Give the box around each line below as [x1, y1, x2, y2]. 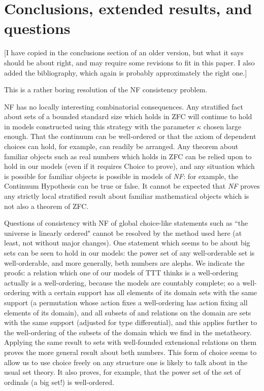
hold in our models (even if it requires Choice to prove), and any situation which [4, 161, 255, 171]
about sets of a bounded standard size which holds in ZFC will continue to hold [4, 111, 252, 122]
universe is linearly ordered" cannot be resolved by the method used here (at [4, 227, 242, 238]
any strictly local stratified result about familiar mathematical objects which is [4, 191, 249, 201]
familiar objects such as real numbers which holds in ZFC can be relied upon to [4, 151, 252, 161]
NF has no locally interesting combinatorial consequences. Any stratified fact [4, 101, 243, 112]
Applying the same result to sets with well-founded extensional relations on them [4, 337, 257, 347]
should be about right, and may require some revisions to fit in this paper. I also [4, 57, 255, 67]
